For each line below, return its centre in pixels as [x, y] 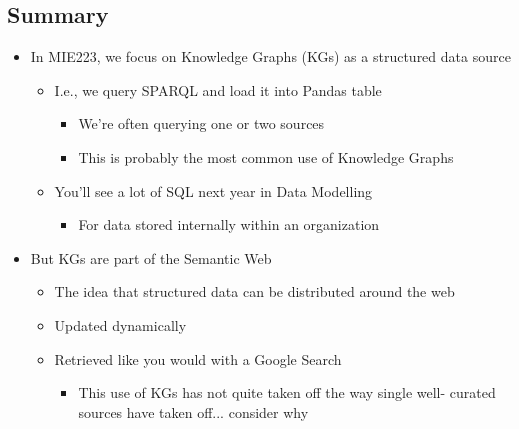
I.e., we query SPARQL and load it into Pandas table [218, 89]
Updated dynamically [120, 324]
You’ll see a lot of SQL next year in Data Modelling [213, 190]
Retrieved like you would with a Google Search [198, 358]
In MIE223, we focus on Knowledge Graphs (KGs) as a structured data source [270, 56]
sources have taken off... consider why [193, 411]
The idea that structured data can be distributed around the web [254, 291]
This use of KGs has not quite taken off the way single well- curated [287, 392]
